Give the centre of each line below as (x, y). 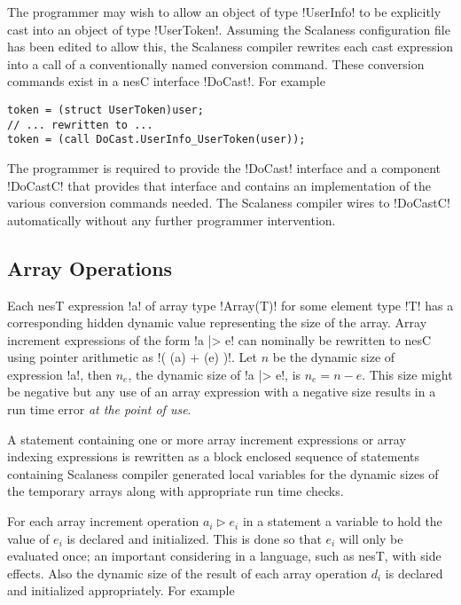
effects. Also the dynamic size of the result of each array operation (188, 573)
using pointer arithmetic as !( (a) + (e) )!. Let (132, 357)
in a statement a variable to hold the (342, 521)
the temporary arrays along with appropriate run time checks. (176, 491)
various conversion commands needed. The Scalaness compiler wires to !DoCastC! (229, 203)
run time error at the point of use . (99, 409)
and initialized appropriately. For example (121, 590)
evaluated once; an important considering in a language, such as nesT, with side (224, 556)
